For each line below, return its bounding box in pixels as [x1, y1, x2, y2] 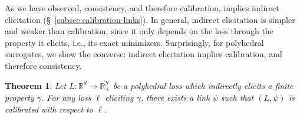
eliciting [105, 91, 134, 104]
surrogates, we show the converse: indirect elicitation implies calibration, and [5, 48, 282, 60]
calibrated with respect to [5, 103, 93, 115]
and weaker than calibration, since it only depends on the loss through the [5, 25, 273, 37]
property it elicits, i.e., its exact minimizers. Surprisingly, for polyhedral [5, 36, 264, 48]
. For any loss [41, 91, 91, 104]
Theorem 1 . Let [5, 79, 67, 91]
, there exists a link [140, 91, 210, 104]
